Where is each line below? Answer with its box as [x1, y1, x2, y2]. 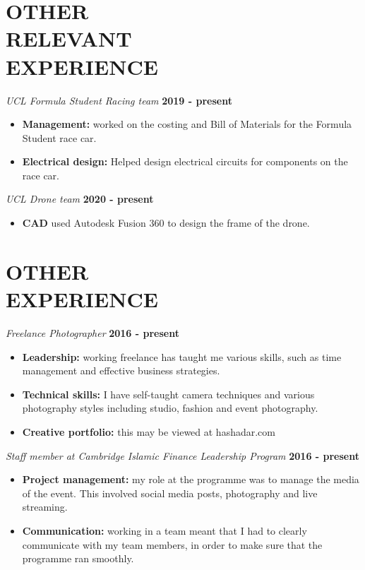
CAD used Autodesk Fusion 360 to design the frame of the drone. [22, 215, 310, 230]
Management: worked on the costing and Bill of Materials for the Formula [22, 117, 352, 131]
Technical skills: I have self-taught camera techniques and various [22, 386, 315, 401]
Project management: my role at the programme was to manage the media [22, 472, 359, 487]
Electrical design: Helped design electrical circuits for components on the [22, 154, 348, 169]
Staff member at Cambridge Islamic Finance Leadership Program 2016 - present [6, 448, 359, 463]
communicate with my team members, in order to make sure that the [22, 537, 323, 552]
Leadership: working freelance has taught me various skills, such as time [22, 349, 342, 364]
